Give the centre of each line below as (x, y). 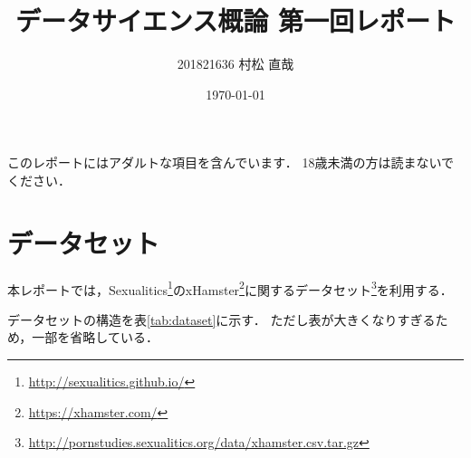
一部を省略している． (95, 337)
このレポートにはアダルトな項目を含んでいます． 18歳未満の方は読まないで (231, 162)
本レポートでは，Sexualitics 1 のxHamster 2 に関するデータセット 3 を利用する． (230, 288)
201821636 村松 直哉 (235, 64)
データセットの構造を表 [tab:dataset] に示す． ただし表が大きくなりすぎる (221, 319)
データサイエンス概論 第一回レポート (235, 20)
